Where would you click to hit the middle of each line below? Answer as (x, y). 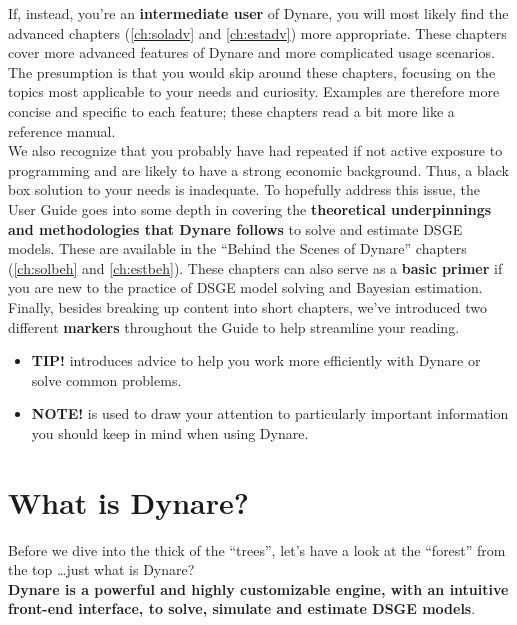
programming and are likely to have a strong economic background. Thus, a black (258, 169)
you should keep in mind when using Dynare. (170, 432)
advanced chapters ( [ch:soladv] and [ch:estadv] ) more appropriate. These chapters (257, 32)
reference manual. (62, 130)
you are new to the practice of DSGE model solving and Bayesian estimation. (245, 287)
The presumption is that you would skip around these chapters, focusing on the (252, 71)
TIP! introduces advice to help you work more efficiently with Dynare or (256, 360)
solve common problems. (106, 379)
